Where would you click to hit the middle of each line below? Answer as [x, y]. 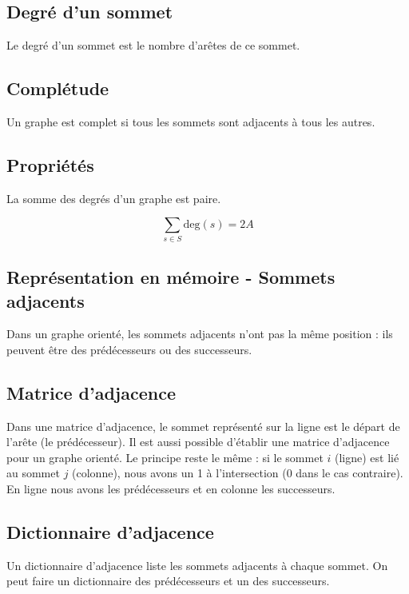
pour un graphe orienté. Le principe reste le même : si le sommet [165, 457]
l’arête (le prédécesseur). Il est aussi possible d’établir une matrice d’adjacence [198, 442]
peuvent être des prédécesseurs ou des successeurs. [129, 349]
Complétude [58, 88]
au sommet [33, 473]
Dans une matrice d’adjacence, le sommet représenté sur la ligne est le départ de [203, 426]
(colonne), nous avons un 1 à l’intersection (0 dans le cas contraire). [238, 473]
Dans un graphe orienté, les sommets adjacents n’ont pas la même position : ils [200, 334]
